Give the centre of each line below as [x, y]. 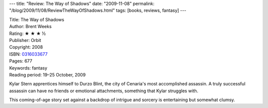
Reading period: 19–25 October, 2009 [47, 74]
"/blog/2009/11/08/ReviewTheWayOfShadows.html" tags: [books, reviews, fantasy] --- [98, 10]
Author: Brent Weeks [31, 27]
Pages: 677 [21, 61]
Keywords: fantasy [28, 68]
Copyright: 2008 [26, 47]
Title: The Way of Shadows [37, 19]
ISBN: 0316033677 [29, 54]
